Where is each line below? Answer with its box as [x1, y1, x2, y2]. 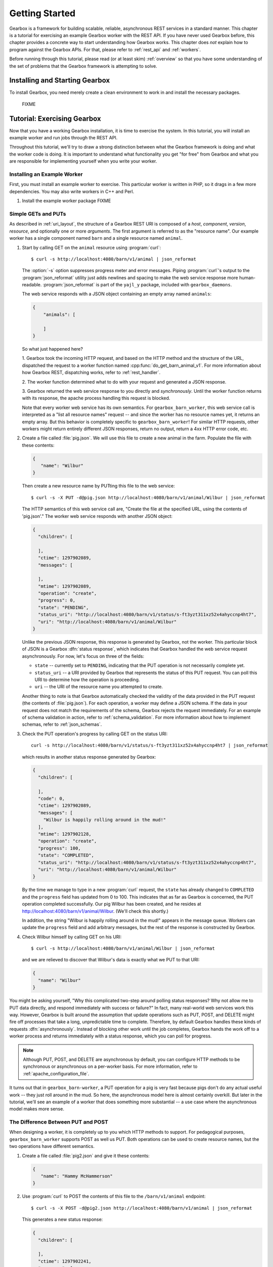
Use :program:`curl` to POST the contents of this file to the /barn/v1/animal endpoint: [22, 1194, 206, 1200]
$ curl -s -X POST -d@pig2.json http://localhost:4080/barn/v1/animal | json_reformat [31, 1205, 252, 1211]
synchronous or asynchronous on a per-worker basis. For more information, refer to [23, 1063, 198, 1069]
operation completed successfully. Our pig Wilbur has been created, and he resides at [22, 901, 202, 907]
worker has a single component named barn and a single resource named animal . [9, 235, 183, 241]
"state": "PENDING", [38, 605, 89, 610]
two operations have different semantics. [9, 1143, 95, 1149]
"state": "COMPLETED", [38, 852, 95, 859]
